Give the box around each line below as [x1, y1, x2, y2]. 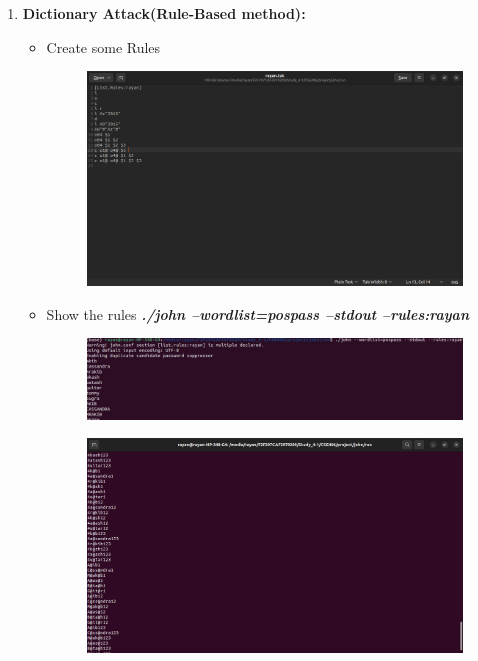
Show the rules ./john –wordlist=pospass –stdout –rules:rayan [46, 303, 469, 324]
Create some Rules [46, 36, 161, 57]
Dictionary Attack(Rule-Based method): [22, 3, 306, 23]
